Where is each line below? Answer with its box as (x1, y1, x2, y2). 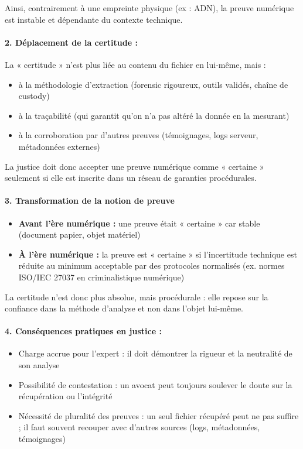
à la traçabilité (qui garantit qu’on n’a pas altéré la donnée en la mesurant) (18, 109, 290, 121)
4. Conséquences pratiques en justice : (5, 325, 162, 337)
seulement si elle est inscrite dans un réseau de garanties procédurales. (5, 172, 257, 184)
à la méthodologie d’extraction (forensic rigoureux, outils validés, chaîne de (18, 78, 288, 90)
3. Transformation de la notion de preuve (5, 194, 175, 207)
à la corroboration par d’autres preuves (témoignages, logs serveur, (18, 129, 258, 141)
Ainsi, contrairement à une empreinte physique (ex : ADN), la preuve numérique (5, 2, 294, 13)
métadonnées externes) (18, 140, 100, 152)
